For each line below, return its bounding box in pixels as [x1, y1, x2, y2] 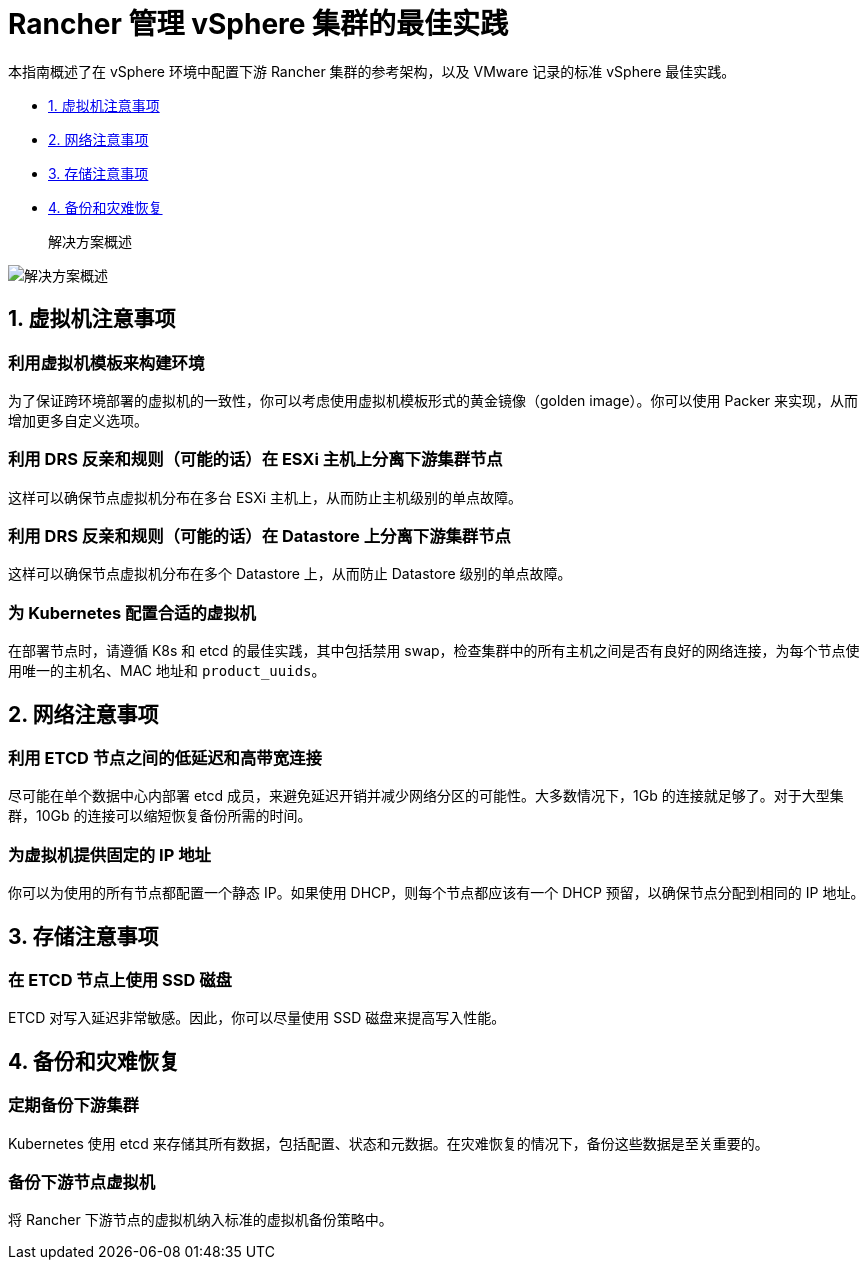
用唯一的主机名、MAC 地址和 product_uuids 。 [8, 662, 326, 680]
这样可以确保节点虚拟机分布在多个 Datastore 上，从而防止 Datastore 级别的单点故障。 [8, 565, 572, 583]
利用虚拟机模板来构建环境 [8, 352, 205, 373]
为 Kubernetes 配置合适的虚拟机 [8, 602, 256, 623]
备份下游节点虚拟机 [8, 1172, 156, 1192]
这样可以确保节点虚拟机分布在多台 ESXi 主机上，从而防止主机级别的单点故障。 [8, 488, 523, 506]
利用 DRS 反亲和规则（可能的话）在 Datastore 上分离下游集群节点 [8, 526, 511, 547]
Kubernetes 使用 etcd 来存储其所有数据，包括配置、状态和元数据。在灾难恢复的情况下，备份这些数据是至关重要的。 [8, 1134, 769, 1152]
